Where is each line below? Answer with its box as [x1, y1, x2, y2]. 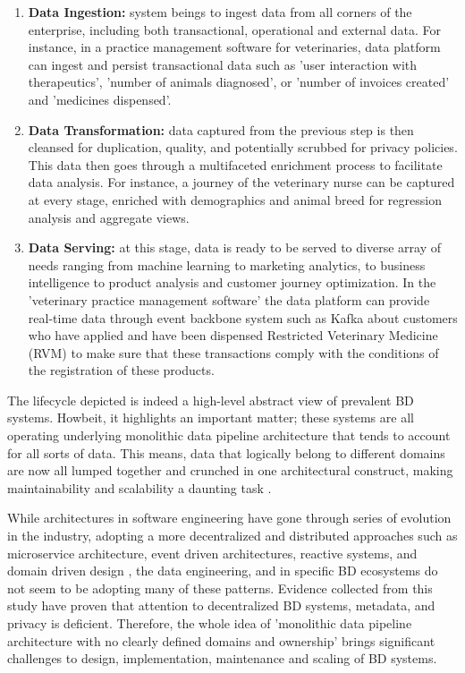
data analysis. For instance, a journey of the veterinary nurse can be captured [28, 173, 455, 192]
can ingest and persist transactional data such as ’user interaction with [28, 55, 418, 73]
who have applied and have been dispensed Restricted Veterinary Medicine [28, 326, 438, 345]
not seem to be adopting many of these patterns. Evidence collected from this [7, 578, 433, 597]
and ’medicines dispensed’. [28, 89, 172, 108]
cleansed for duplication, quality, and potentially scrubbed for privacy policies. [28, 138, 458, 157]
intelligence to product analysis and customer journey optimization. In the [28, 273, 436, 292]
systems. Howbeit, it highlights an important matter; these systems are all [7, 408, 414, 427]
